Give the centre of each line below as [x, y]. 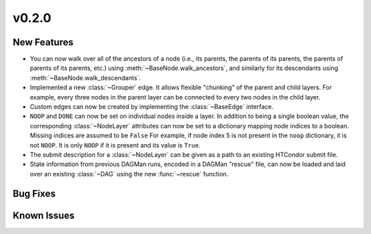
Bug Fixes [34, 193]
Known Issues [44, 215]
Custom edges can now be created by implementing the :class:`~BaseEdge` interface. [152, 107]
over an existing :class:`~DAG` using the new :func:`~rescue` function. [129, 174]
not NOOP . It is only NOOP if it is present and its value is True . [115, 145]
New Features [43, 42]
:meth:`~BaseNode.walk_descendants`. [85, 78]
